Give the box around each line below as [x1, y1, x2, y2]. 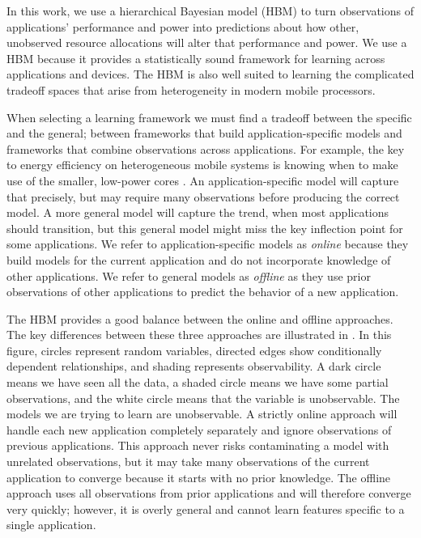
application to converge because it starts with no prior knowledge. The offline [6, 468, 391, 485]
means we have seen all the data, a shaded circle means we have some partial [6, 374, 389, 391]
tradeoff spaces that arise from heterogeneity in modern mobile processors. [6, 81, 376, 98]
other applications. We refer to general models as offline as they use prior [6, 267, 371, 284]
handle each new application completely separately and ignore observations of [6, 421, 392, 438]
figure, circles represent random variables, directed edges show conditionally [6, 341, 382, 358]
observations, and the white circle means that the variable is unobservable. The [6, 389, 400, 406]
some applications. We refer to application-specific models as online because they [6, 235, 409, 252]
